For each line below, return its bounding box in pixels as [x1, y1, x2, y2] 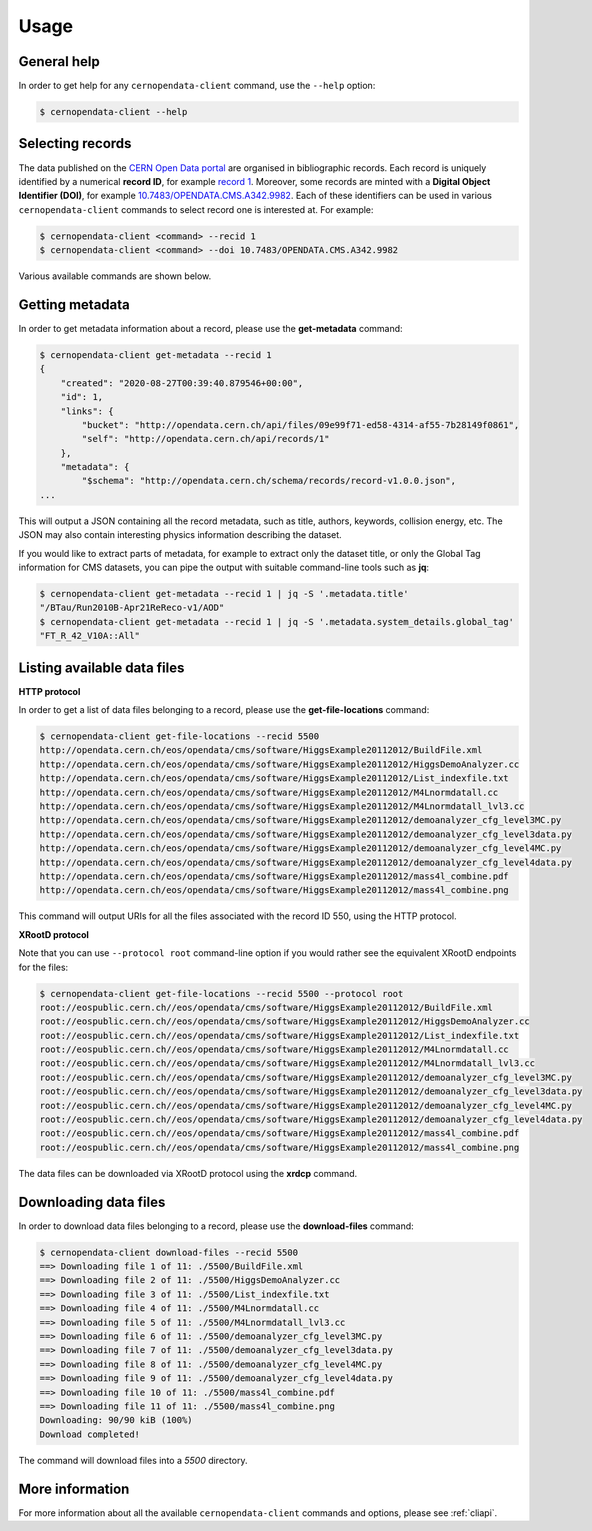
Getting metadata [18, 296, 130, 313]
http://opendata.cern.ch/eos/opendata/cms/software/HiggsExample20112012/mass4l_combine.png [39, 885, 509, 896]
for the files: [18, 961, 69, 973]
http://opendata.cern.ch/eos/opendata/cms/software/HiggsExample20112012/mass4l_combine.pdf [39, 870, 509, 882]
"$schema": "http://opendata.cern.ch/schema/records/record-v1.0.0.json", [81, 475, 457, 487]
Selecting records [18, 135, 132, 152]
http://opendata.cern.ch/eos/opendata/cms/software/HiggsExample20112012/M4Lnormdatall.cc [39, 786, 499, 798]
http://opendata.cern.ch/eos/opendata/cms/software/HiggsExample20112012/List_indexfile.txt [39, 773, 509, 784]
